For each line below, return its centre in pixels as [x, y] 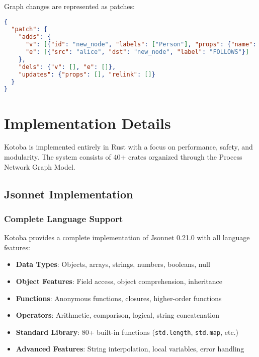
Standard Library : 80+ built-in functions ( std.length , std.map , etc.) [127, 332]
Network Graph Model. [40, 166]
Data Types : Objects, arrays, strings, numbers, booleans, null [113, 264]
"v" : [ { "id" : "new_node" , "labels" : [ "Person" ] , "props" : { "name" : [141, 45]
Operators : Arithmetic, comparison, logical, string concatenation [118, 315]
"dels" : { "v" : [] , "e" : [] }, [67, 67]
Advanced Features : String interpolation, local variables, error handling [130, 349]
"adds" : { [35, 37]
